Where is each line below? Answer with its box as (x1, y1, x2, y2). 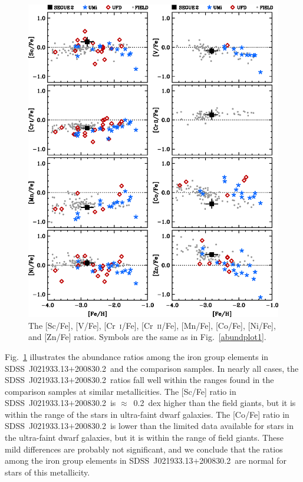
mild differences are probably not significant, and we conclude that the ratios (5, 443, 283, 455)
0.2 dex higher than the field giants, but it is (133, 397, 296, 409)
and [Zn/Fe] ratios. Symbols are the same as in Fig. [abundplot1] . (28, 331, 266, 343)
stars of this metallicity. (5, 466, 90, 478)
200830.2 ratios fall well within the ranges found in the (75, 374, 274, 386)
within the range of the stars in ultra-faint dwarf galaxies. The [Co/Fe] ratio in (5, 408, 289, 420)
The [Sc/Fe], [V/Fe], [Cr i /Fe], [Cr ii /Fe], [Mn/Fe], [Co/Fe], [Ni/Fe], (28, 319, 276, 331)
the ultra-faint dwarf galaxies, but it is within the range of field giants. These (5, 431, 284, 444)
